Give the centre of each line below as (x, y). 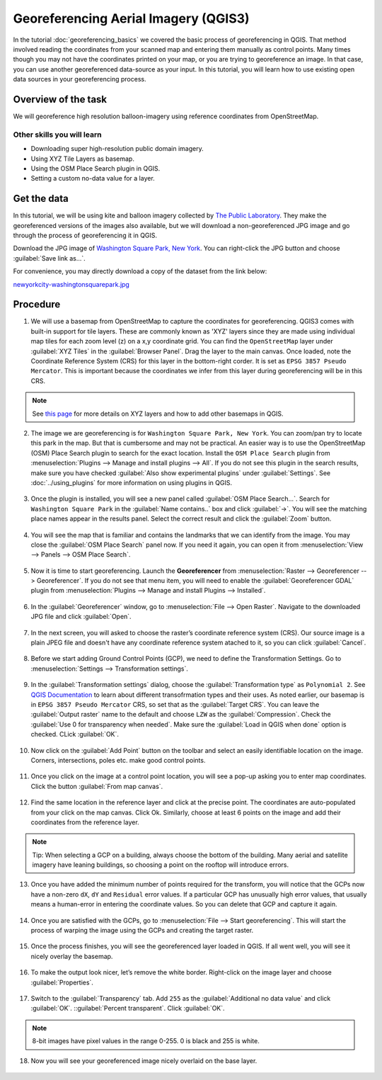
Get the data (41, 199)
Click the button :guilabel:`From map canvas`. (97, 786)
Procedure (37, 305)
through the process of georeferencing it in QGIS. (85, 235)
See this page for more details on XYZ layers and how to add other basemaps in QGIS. (158, 414)
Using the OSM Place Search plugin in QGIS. (95, 168)
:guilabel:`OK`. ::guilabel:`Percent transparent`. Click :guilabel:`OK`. (128, 1008)
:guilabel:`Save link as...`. (50, 258)
